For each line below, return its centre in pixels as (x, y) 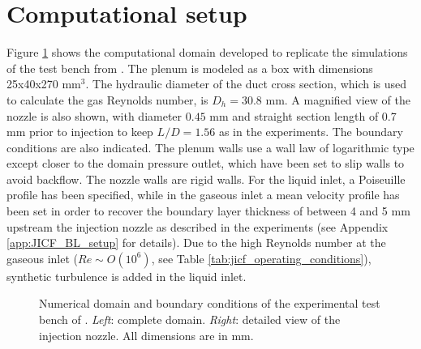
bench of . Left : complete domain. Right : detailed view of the (190, 319)
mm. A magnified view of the (338, 99)
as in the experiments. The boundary (311, 132)
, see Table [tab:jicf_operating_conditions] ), (261, 258)
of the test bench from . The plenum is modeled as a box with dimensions (190, 68)
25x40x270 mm (44, 84)
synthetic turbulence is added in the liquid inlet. (127, 276)
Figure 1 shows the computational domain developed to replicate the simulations (207, 52)
